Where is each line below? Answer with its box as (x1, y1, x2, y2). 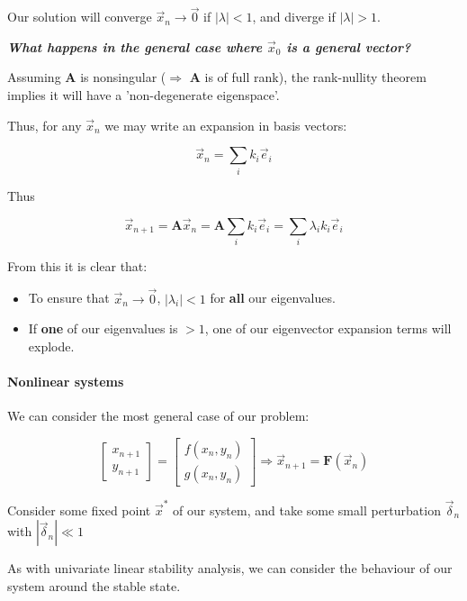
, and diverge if (252, 7, 336, 26)
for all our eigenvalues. (210, 288, 336, 307)
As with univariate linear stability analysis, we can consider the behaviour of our (7, 559, 453, 578)
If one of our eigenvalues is (28, 319, 178, 338)
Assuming (7, 68, 61, 87)
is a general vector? (286, 37, 411, 56)
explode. (28, 336, 75, 355)
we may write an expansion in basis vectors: (104, 115, 347, 134)
